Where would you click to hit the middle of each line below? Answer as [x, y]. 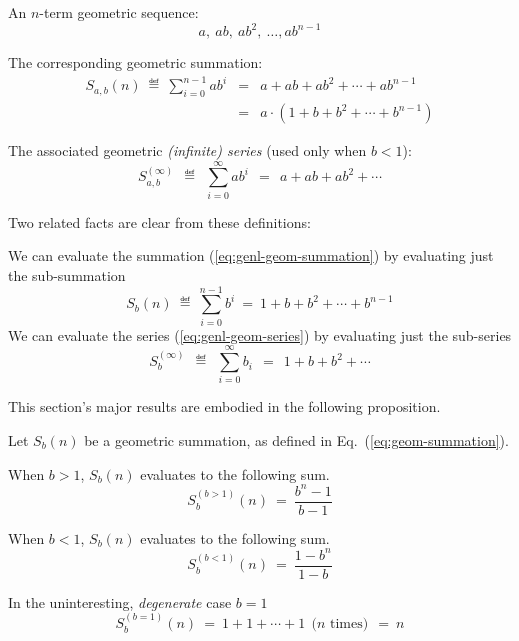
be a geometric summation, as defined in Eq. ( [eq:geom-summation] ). [296, 439]
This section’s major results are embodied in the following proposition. [224, 406]
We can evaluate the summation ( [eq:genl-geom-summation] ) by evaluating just [251, 255]
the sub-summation [67, 274]
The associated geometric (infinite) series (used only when [187, 150]
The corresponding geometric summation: [135, 62]
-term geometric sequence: [119, 12]
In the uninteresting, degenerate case [120, 601]
